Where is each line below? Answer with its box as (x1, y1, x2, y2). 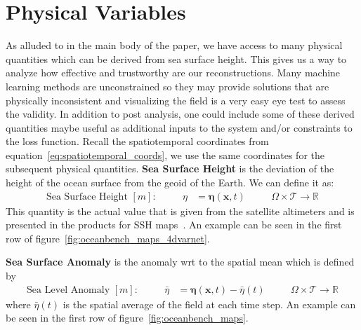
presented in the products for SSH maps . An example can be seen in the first (6, 217, 342, 232)
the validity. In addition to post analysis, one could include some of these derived (6, 106, 355, 121)
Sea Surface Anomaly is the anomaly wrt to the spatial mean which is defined (6, 254, 355, 269)
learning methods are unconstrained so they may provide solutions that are (6, 78, 329, 93)
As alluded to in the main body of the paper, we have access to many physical (6, 38, 343, 53)
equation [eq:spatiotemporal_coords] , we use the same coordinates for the (6, 147, 324, 162)
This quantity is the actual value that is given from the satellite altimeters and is (6, 203, 355, 218)
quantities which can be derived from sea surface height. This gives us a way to (6, 51, 347, 66)
